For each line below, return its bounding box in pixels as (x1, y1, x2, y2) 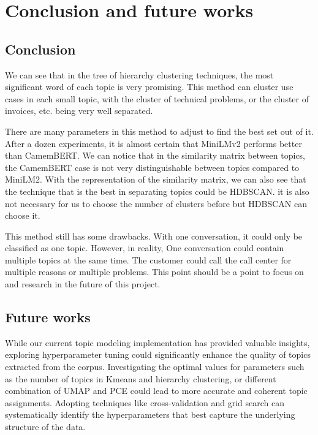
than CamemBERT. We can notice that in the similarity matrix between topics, (5, 149, 306, 162)
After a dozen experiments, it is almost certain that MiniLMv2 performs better (5, 137, 302, 149)
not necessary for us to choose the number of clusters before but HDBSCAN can (5, 197, 307, 210)
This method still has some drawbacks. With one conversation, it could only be (5, 229, 303, 242)
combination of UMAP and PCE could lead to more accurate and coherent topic (5, 384, 308, 397)
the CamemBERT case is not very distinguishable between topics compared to (5, 161, 300, 173)
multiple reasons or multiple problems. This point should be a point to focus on (5, 265, 304, 278)
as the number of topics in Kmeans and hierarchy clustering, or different (5, 372, 276, 385)
